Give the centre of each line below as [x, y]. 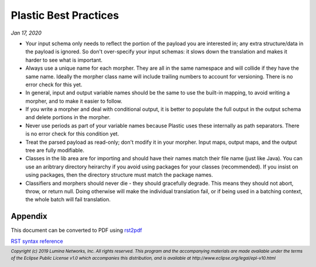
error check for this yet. [54, 85]
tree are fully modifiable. [55, 150]
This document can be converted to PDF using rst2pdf [77, 230]
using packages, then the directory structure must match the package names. [119, 175]
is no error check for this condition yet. [72, 134]
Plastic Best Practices [65, 15]
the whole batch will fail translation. [68, 200]
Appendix [29, 216]
